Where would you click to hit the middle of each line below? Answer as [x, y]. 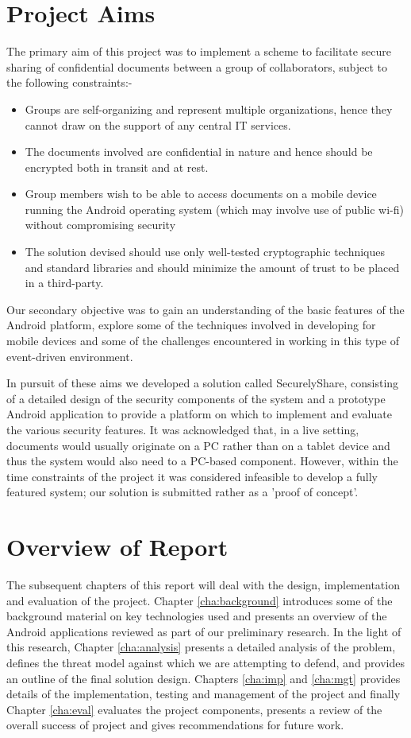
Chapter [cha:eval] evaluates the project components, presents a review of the [194, 709]
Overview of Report [117, 547]
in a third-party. [64, 283]
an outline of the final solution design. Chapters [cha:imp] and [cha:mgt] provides [204, 678]
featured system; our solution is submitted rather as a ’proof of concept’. [182, 492]
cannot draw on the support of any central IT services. [158, 124]
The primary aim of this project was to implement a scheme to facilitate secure [199, 51]
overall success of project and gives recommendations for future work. [175, 725]
